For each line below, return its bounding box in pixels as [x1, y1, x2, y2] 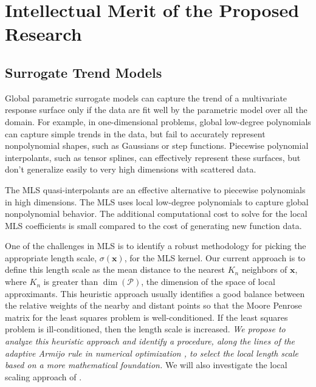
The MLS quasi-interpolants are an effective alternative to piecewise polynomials [5, 183, 306, 196]
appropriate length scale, [5, 251, 97, 264]
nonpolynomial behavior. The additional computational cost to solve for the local [5, 207, 307, 220]
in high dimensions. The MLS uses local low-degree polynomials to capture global [5, 195, 309, 208]
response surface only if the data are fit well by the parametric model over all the [5, 103, 307, 116]
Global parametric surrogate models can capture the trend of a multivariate [5, 91, 287, 104]
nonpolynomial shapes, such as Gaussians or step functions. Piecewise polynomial [5, 139, 309, 152]
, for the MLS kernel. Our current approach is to [124, 251, 306, 264]
